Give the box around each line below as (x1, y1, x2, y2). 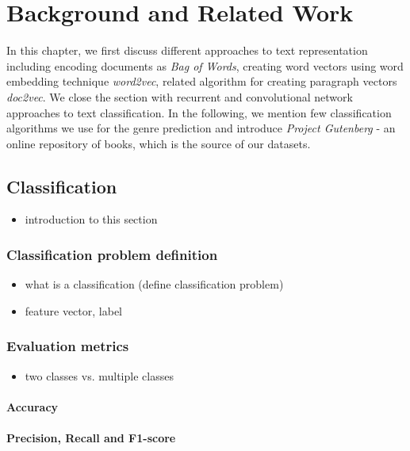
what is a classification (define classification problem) (25, 276, 284, 292)
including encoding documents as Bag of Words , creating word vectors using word (6, 57, 404, 74)
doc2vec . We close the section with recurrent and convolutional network (6, 88, 353, 105)
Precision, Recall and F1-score (6, 430, 176, 446)
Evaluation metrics (6, 336, 129, 356)
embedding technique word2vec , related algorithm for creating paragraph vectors (6, 73, 397, 90)
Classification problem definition (6, 245, 218, 264)
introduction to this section (25, 211, 158, 227)
